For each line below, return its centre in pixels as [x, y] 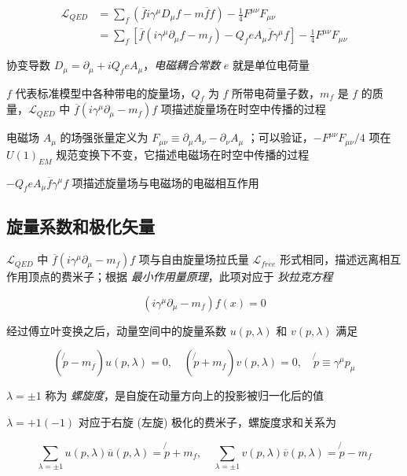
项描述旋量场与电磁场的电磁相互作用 [165, 182]
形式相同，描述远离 [330, 259]
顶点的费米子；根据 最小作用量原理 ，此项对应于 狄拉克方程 [180, 277]
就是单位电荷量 [271, 65]
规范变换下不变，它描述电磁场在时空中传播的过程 [183, 154]
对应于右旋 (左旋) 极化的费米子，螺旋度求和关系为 [207, 422]
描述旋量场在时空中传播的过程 [249, 109]
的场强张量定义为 [104, 137]
